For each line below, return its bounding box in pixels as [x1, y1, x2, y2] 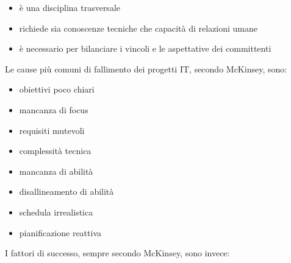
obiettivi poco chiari [19, 83, 95, 96]
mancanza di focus [19, 103, 88, 116]
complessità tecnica [19, 144, 92, 157]
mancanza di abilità [19, 164, 93, 177]
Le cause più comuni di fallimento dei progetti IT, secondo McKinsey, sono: [5, 62, 287, 75]
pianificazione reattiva [19, 226, 102, 239]
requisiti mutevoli [19, 124, 85, 136]
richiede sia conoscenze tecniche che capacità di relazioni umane [19, 21, 258, 34]
